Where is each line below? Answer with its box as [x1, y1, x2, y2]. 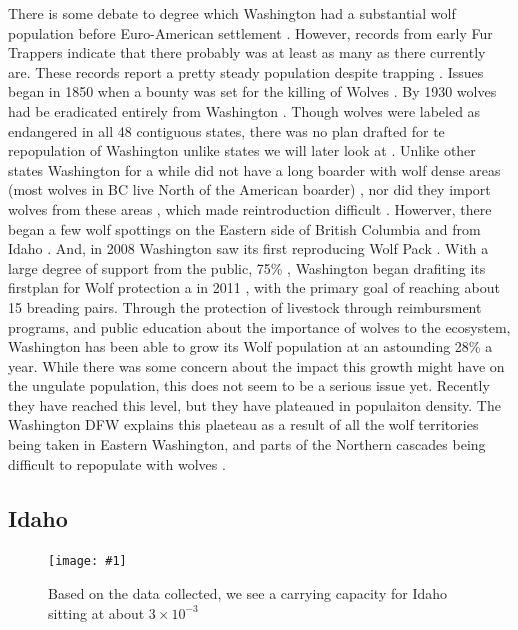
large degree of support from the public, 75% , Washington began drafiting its [8, 257, 486, 278]
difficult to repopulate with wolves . [8, 453, 226, 474]
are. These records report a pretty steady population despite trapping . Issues [8, 61, 484, 82]
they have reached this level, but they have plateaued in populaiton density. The [8, 394, 501, 415]
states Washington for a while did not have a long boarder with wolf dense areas [8, 159, 501, 180]
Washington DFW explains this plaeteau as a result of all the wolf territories [8, 414, 479, 435]
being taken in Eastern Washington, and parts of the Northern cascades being [8, 434, 486, 455]
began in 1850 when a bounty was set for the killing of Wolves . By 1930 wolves [8, 81, 497, 102]
